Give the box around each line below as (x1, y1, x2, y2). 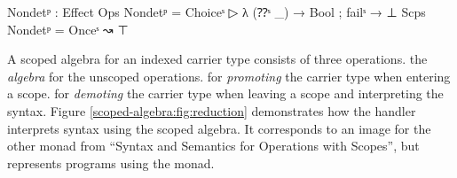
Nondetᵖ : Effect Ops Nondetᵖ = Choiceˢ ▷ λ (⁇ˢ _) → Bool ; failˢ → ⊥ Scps (7, 3, 426, 20)
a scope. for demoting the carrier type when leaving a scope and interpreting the (7, 84, 444, 103)
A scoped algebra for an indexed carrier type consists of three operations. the (7, 50, 428, 68)
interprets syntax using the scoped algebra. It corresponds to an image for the (7, 119, 431, 137)
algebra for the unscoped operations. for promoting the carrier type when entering (7, 66, 451, 85)
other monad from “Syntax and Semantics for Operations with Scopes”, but (7, 136, 420, 155)
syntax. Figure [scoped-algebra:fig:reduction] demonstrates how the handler (7, 101, 416, 120)
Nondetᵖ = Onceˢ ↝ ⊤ (7, 19, 129, 38)
